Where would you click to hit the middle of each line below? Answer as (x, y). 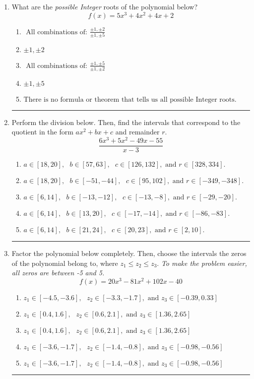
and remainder (137, 132)
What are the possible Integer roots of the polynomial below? (105, 6)
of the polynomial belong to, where (65, 263)
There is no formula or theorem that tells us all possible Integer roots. (130, 99)
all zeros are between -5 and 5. (58, 273)
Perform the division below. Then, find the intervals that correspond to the (126, 122)
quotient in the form (42, 132)
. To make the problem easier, (202, 263)
